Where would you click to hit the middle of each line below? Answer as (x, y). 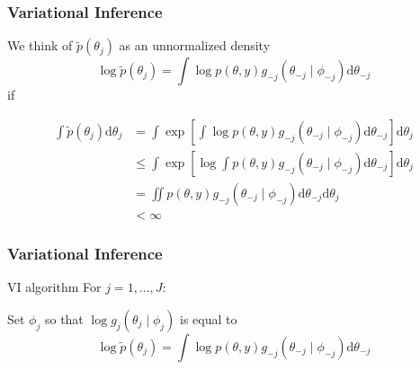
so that (64, 318)
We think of (40, 45)
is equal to (209, 318)
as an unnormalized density (195, 45)
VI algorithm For (54, 287)
